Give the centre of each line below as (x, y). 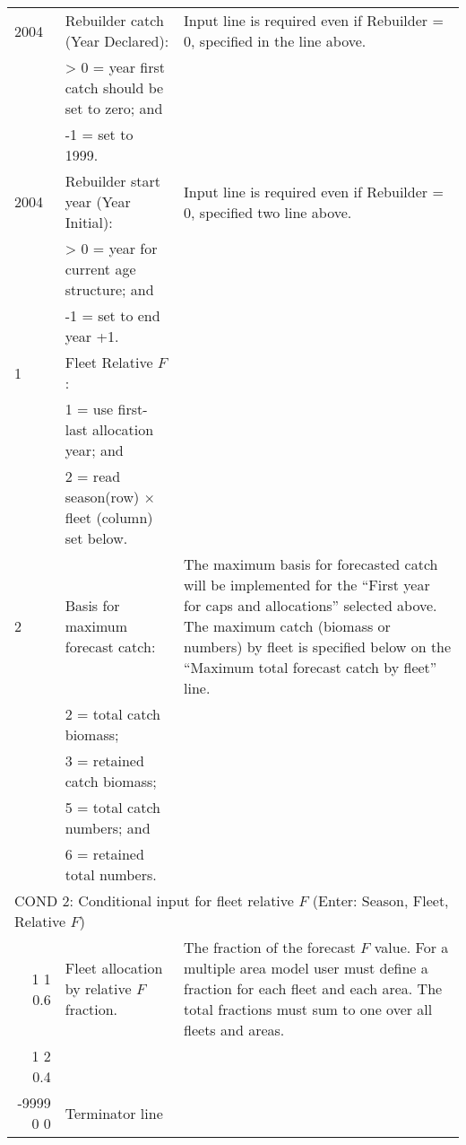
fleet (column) (109, 517)
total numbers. (111, 874)
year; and (94, 450)
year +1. (92, 336)
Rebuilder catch (114, 20)
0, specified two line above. (268, 212)
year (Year (98, 201)
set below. (96, 538)
